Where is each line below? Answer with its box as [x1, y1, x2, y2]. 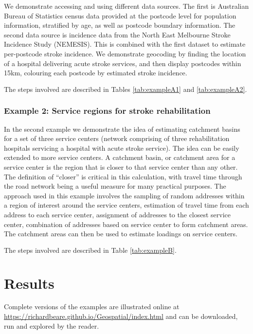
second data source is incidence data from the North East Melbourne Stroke [4, 29, 231, 39]
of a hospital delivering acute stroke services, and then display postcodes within [4, 58, 241, 68]
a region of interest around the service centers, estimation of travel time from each [4, 200, 249, 210]
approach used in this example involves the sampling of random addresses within [4, 190, 245, 200]
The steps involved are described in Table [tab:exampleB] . [4, 245, 177, 255]
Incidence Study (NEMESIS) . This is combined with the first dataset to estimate [4, 39, 246, 49]
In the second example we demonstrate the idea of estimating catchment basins [4, 123, 240, 134]
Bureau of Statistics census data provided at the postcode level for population [4, 10, 236, 20]
